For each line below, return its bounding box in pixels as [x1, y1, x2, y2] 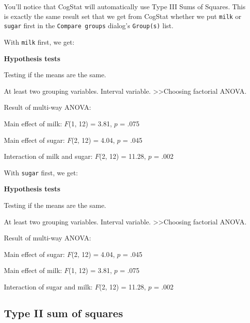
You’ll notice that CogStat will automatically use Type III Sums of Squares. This [4, 1, 246, 11]
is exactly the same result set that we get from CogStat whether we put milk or [4, 11, 241, 21]
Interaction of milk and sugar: [4, 151, 93, 161]
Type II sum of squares [4, 305, 123, 320]
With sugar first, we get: [4, 167, 78, 177]
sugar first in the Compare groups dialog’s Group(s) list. [4, 20, 173, 31]
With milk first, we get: [4, 36, 75, 47]
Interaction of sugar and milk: [4, 281, 93, 291]
